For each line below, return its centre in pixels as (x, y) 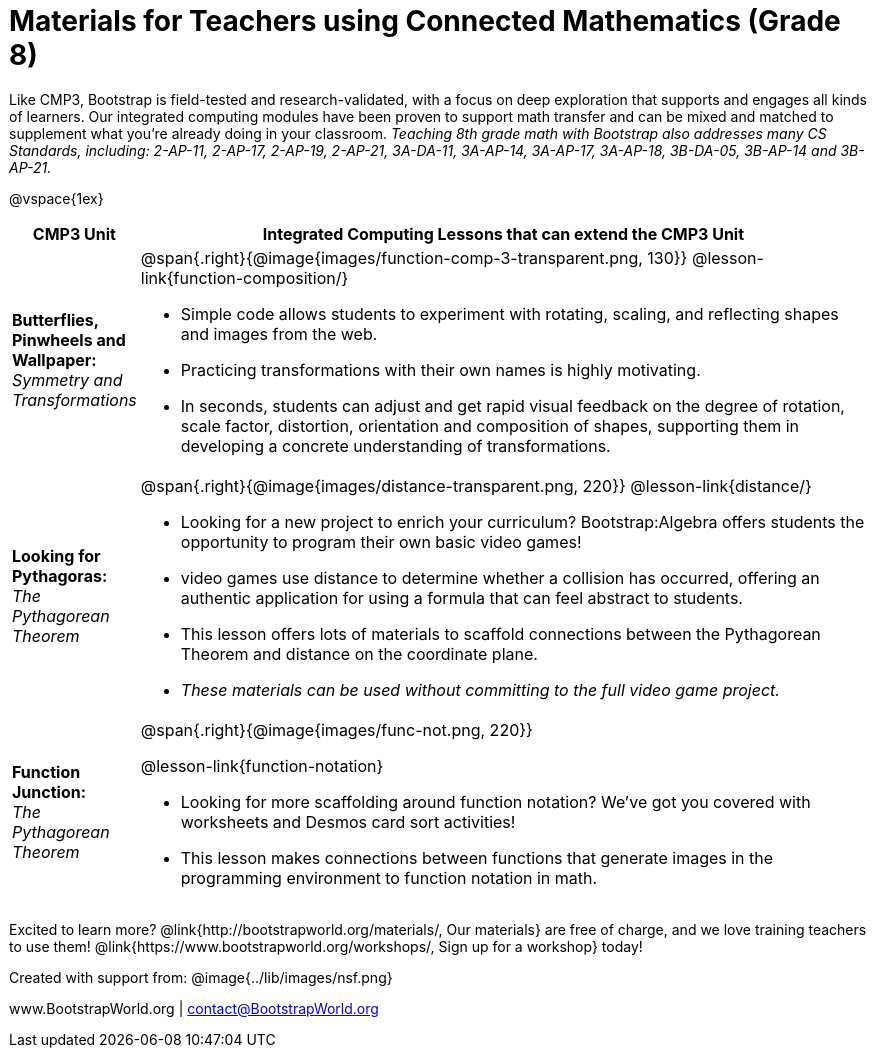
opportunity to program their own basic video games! (381, 541)
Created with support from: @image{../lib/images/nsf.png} (201, 977)
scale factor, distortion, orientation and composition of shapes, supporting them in (490, 425)
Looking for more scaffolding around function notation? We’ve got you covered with (495, 801)
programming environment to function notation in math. (389, 877)
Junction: (49, 791)
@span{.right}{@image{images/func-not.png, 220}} (336, 729)
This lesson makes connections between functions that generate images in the (477, 857)
